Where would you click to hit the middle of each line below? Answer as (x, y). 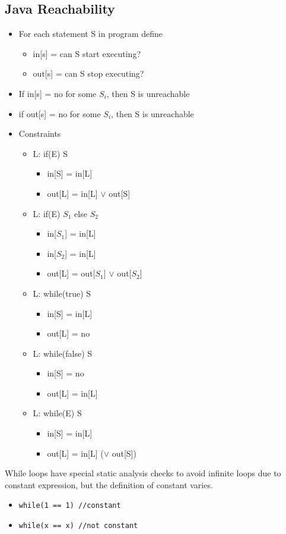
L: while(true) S (62, 293)
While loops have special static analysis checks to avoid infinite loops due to (143, 473)
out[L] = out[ (71, 273)
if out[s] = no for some (60, 113)
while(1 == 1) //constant (70, 506)
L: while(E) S (57, 413)
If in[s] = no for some (58, 93)
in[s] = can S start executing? (87, 53)
